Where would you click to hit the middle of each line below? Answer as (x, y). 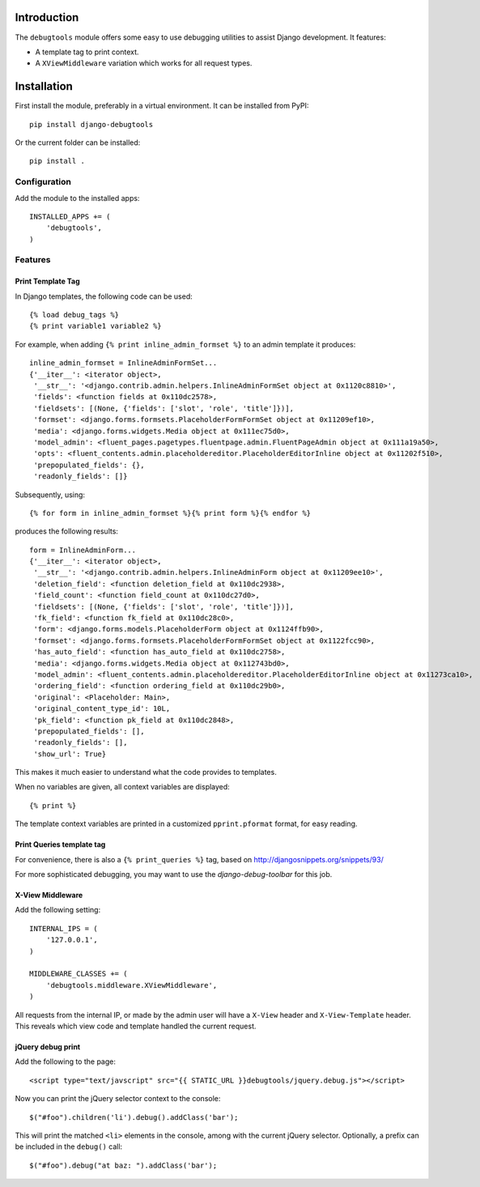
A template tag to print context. (87, 52)
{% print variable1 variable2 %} (96, 326)
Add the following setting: (58, 910)
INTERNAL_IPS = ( (64, 928)
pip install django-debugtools (91, 124)
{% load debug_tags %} (74, 315)
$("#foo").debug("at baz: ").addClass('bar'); (123, 1165)
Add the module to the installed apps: (77, 198)
